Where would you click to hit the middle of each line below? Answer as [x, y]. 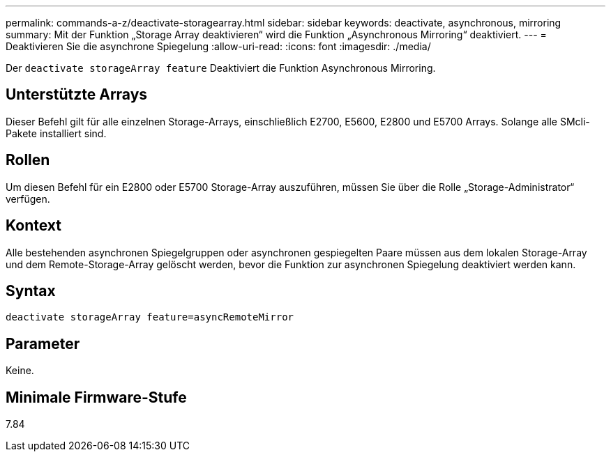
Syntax [31, 291]
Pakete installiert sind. [56, 133]
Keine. [20, 371]
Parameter [43, 343]
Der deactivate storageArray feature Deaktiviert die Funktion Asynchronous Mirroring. [221, 68]
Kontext [33, 226]
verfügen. [28, 199]
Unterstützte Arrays [77, 95]
